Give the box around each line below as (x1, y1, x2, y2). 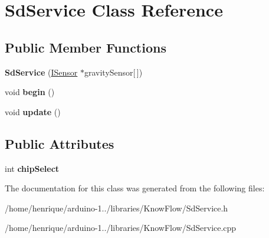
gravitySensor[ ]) (84, 66, 143, 78)
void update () (5, 105, 61, 118)
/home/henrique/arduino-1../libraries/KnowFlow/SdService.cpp (5, 221, 237, 234)
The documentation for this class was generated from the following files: (5, 182, 265, 194)
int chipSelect (5, 162, 60, 174)
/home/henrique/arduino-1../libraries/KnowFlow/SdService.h (5, 201, 228, 214)
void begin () (5, 86, 55, 98)
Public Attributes (5, 134, 114, 152)
